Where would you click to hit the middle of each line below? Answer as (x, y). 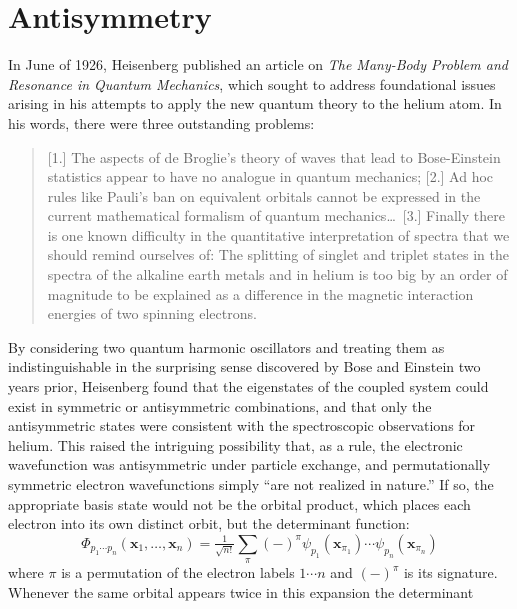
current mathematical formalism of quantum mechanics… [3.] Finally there (276, 215)
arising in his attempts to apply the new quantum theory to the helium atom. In (255, 103)
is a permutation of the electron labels (178, 572)
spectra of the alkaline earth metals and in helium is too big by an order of (277, 274)
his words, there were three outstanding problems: (161, 122)
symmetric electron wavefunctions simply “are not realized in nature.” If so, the (251, 484)
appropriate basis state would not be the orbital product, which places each (239, 503)
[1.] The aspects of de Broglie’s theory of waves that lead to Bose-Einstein (274, 156)
